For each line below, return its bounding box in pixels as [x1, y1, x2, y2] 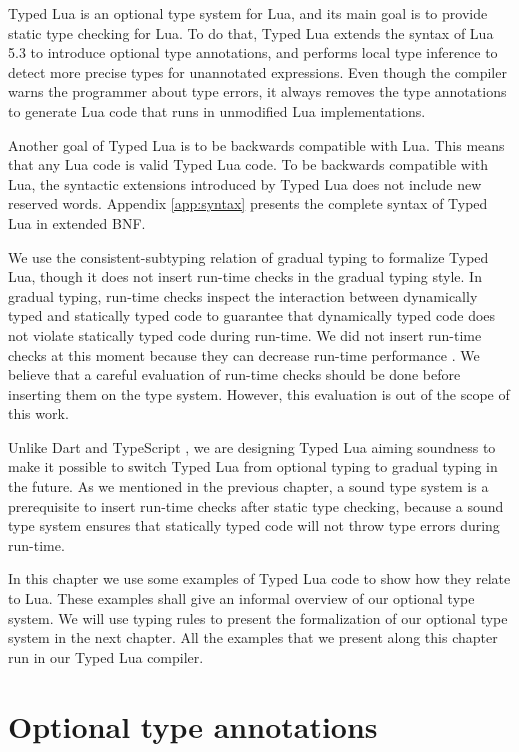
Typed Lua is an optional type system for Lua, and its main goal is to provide [8, 3, 488, 23]
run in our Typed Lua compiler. [8, 646, 204, 667]
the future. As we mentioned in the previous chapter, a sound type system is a [8, 476, 489, 497]
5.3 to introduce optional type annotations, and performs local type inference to [8, 42, 498, 63]
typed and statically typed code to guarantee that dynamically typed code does [8, 305, 496, 326]
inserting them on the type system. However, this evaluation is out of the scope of [8, 383, 510, 404]
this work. [8, 403, 69, 424]
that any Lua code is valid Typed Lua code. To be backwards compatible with [8, 154, 489, 175]
